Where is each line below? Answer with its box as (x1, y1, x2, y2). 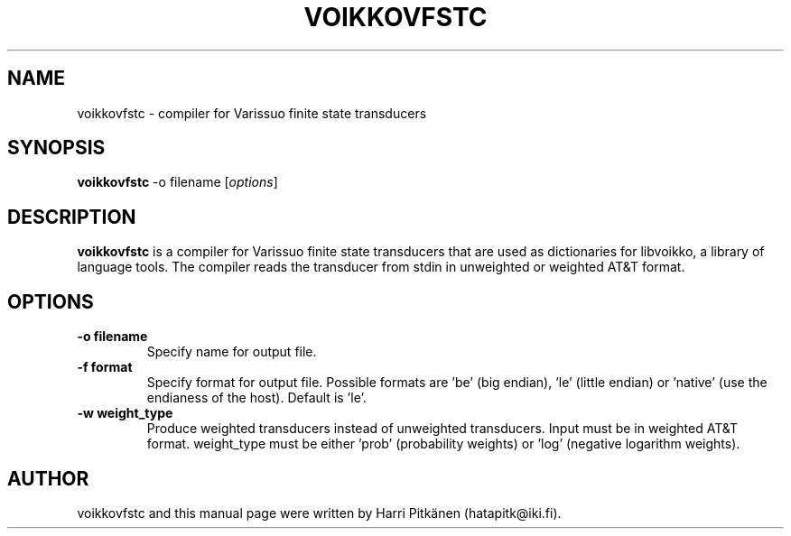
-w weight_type (77, 405, 173, 421)
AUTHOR (7, 467, 89, 490)
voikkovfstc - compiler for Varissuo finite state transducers (77, 105, 427, 121)
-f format (77, 359, 133, 375)
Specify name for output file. (146, 344, 317, 360)
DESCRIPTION (7, 205, 136, 228)
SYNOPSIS (7, 136, 106, 160)
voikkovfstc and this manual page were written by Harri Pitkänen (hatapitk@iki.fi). (77, 504, 562, 521)
